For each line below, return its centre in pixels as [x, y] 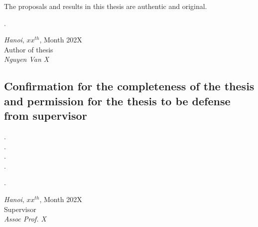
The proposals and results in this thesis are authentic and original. [106, 6]
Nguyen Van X [27, 59]
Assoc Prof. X [25, 219]
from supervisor [46, 115]
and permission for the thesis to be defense [117, 101]
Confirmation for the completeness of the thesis [129, 86]
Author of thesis [29, 49]
